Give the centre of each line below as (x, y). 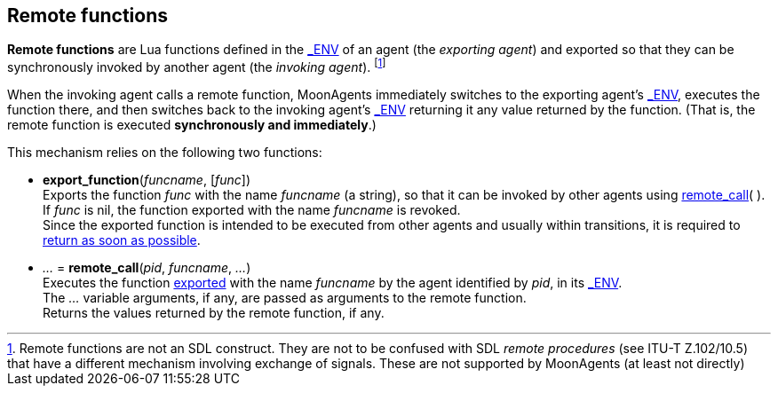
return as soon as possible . (122, 240)
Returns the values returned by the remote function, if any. (214, 313)
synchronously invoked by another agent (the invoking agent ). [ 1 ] (197, 66)
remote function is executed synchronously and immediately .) (192, 125)
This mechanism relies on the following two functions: (165, 153)
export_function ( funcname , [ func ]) (147, 180)
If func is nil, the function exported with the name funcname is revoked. (252, 210)
